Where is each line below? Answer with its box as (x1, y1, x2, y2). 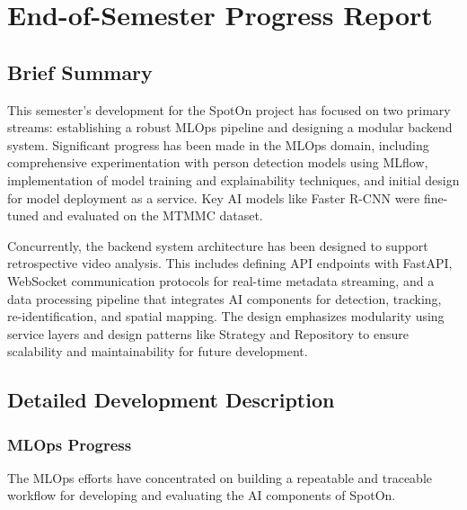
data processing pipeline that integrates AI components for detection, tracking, (7, 289, 442, 308)
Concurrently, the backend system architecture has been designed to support (7, 236, 428, 255)
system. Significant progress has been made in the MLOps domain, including (7, 135, 429, 154)
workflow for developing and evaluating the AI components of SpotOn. (7, 486, 396, 505)
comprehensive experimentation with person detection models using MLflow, (7, 153, 428, 172)
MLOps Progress (7, 433, 132, 455)
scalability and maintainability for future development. (7, 342, 308, 361)
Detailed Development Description (7, 386, 335, 414)
